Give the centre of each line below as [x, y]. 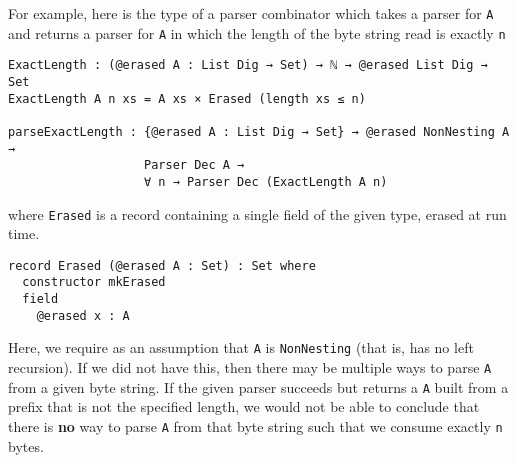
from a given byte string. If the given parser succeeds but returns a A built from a [258, 386]
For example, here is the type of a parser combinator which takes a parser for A [251, 13]
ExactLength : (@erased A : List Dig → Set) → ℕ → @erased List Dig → [248, 65]
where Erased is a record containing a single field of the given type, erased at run [257, 213]
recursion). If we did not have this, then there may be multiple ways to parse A [250, 367]
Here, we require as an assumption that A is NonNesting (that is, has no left [241, 347]
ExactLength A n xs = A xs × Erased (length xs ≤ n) [187, 98]
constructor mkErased [94, 282]
